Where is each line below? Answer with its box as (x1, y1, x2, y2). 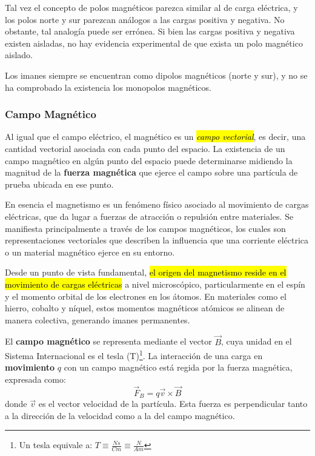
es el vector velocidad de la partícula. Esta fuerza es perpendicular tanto (38, 397, 308, 410)
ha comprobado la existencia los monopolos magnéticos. (5, 81, 211, 93)
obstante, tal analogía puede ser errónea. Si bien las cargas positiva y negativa (5, 25, 295, 38)
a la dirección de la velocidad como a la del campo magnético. (5, 409, 235, 421)
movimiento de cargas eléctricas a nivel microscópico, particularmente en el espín (5, 277, 305, 290)
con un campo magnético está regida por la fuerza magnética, (64, 361, 293, 374)
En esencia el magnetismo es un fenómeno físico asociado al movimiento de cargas (5, 198, 309, 211)
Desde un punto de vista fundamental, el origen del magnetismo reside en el (5, 266, 287, 279)
